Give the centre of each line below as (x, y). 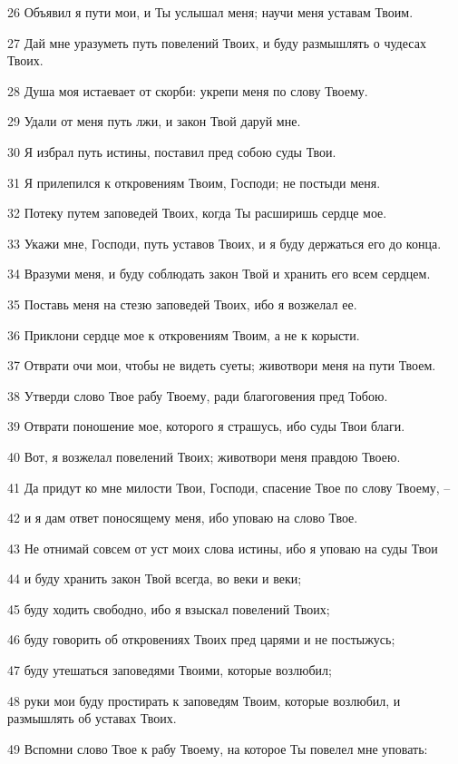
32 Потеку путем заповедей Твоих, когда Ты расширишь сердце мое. (197, 213)
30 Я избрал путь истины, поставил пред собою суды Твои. (172, 151)
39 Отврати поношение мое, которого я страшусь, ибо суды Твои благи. (206, 426)
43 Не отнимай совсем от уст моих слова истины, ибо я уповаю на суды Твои (223, 548)
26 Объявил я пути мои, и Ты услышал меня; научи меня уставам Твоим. (210, 12)
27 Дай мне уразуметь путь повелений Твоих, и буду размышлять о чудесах (217, 42)
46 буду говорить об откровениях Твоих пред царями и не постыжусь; (201, 639)
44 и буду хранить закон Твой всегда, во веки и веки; (155, 578)
